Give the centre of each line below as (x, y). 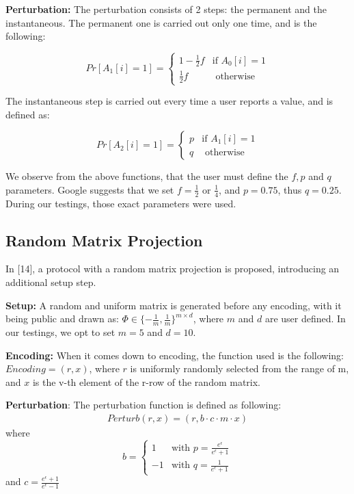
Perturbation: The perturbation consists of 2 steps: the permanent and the (166, 9)
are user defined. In (305, 318)
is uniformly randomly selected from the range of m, (240, 368)
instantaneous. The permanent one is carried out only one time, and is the (161, 22)
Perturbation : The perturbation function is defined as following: (144, 405)
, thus (290, 189)
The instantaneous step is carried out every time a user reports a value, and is (169, 101)
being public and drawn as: (62, 318)
